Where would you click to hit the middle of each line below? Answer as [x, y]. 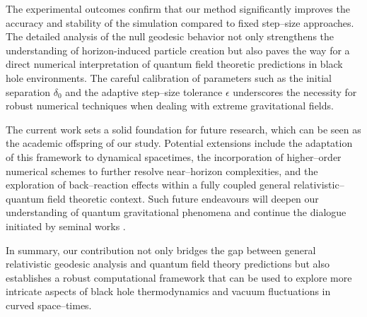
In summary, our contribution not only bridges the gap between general [161, 250]
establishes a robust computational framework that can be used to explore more [179, 277]
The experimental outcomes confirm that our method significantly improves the [178, 8]
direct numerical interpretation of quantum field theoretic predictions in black [174, 64]
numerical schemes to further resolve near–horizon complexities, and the [162, 171]
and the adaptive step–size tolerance [144, 91]
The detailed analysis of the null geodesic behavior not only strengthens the [170, 36]
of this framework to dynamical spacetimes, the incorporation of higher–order [174, 156]
